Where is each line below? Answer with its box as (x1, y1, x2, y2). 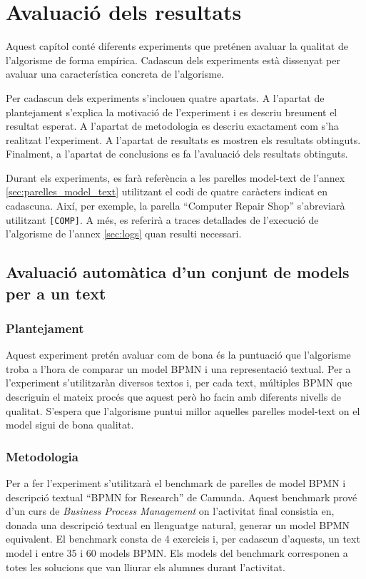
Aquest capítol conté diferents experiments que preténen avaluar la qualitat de (6, 39, 348, 53)
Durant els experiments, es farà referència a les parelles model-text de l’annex (6, 170, 345, 185)
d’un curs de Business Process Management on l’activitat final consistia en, (6, 503, 335, 518)
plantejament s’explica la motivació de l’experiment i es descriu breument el (6, 104, 337, 119)
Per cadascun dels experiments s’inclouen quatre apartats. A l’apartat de (6, 90, 325, 105)
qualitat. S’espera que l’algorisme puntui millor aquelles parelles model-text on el (6, 403, 360, 418)
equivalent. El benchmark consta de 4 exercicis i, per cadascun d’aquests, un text (6, 531, 360, 546)
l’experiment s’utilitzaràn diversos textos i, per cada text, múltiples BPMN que (6, 375, 352, 390)
